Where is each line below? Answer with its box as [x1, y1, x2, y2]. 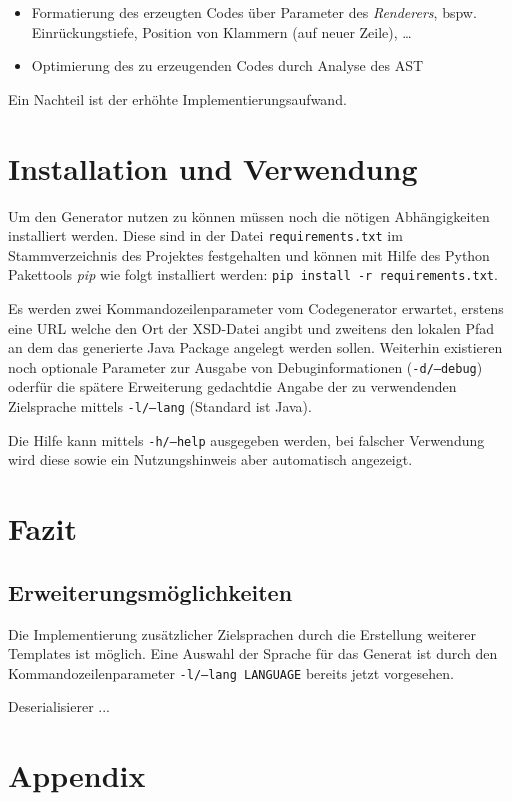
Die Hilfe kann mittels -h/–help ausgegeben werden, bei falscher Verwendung [8, 429, 485, 450]
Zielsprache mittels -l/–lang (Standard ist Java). [8, 396, 312, 417]
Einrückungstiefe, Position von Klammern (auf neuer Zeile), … [31, 21, 412, 42]
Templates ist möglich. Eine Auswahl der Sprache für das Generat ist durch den [8, 643, 498, 664]
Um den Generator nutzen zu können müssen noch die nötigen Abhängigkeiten [8, 205, 490, 226]
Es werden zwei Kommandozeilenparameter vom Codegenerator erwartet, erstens [8, 298, 504, 318]
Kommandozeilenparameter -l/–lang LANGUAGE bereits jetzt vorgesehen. [8, 662, 454, 683]
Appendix [8, 755, 146, 796]
